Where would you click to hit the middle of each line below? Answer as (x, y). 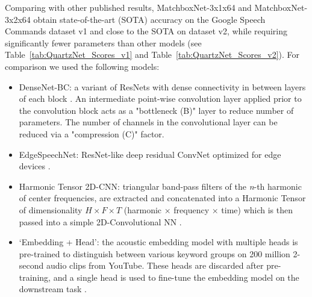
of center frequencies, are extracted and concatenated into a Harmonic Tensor (162, 198)
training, (35, 277)
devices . (35, 166)
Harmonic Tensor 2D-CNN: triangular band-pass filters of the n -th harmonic (160, 186)
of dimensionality (51, 209)
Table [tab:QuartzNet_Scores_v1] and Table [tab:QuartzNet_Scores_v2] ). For (152, 55)
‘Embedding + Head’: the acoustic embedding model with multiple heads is (158, 242)
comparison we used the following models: (82, 66)
